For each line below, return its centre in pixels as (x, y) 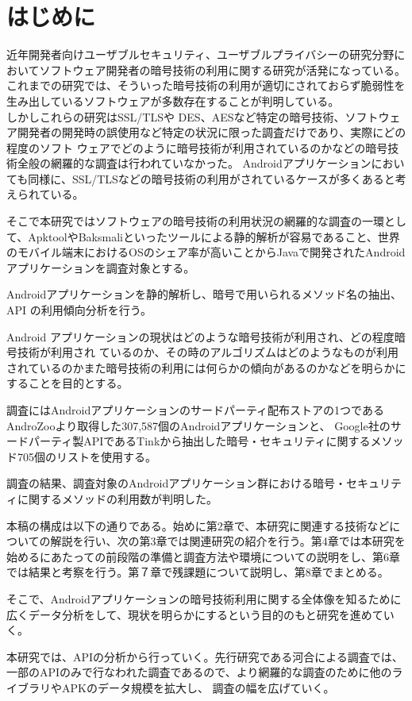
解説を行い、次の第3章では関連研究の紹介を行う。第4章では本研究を (228, 541)
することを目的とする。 (67, 383)
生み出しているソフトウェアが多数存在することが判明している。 (173, 100)
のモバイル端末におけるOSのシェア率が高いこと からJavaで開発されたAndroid (206, 252)
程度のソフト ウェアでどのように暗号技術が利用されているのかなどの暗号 (197, 147)
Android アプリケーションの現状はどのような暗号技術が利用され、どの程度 (200, 336)
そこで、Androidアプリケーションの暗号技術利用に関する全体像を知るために (204, 598)
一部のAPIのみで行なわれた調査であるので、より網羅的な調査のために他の (199, 672)
